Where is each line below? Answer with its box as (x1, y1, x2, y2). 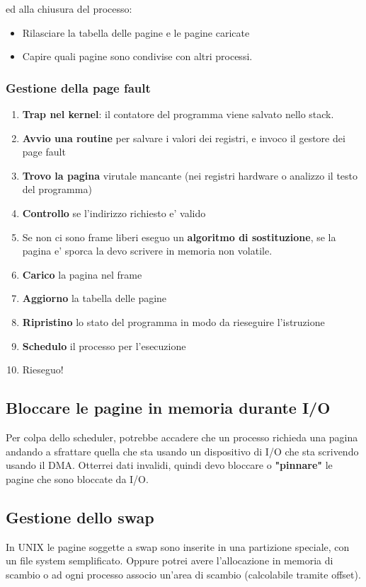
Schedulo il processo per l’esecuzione (22, 338, 186, 353)
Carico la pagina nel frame (22, 267, 142, 281)
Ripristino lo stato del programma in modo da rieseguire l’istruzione (22, 314, 325, 329)
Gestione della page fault (6, 79, 151, 96)
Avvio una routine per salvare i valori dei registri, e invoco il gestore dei (22, 130, 345, 145)
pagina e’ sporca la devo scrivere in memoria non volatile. (22, 243, 273, 258)
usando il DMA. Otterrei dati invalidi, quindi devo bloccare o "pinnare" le (6, 458, 333, 472)
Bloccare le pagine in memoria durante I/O (6, 397, 331, 419)
